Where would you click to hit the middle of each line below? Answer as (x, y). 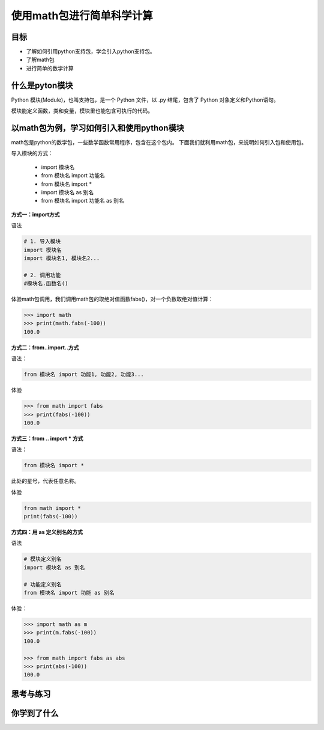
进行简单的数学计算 (50, 68)
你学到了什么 (35, 713)
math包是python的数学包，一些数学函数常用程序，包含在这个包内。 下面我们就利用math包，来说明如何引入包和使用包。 (159, 143)
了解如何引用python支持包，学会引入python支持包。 (91, 52)
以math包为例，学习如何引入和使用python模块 (97, 128)
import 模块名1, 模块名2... (62, 258)
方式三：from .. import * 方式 (47, 438)
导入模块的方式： (32, 153)
